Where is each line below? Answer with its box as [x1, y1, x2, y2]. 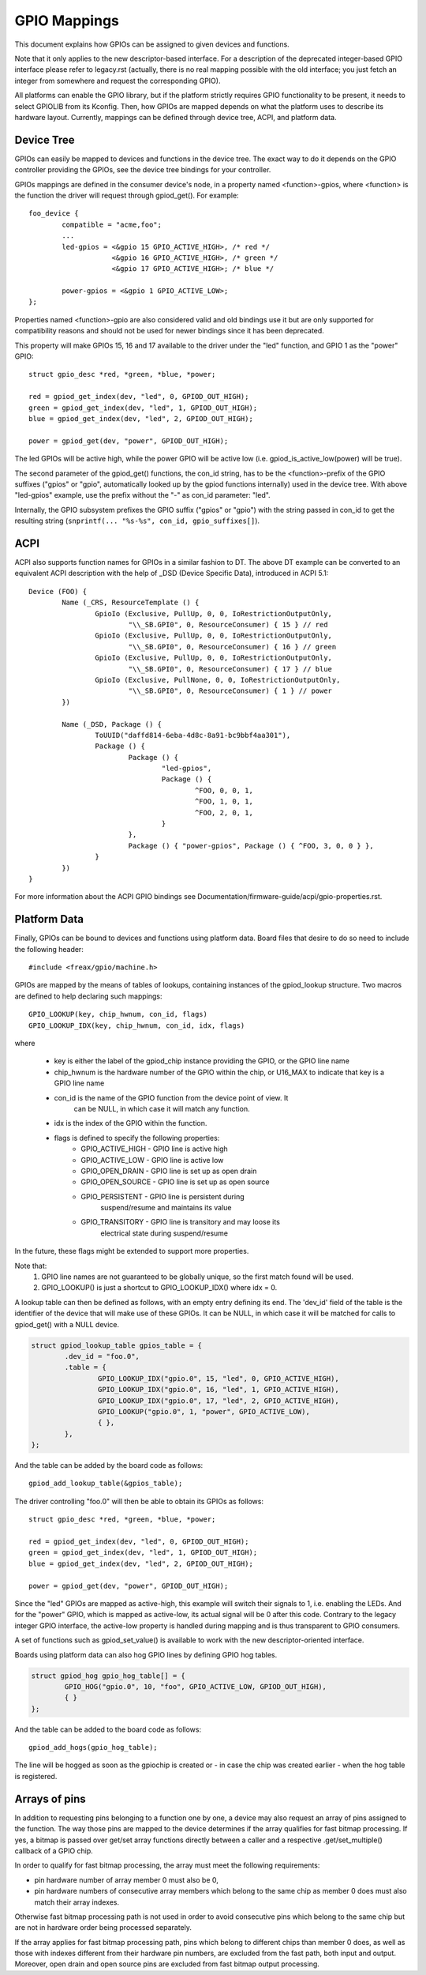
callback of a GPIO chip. [14, 1845, 94, 1856]
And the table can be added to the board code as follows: [14, 1725, 201, 1734]
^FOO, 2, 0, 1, [194, 808, 254, 817]
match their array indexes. [34, 1897, 120, 1907]
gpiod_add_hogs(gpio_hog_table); [28, 1743, 158, 1752]
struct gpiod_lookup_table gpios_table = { [31, 1341, 203, 1350]
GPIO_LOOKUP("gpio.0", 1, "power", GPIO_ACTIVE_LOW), [97, 1407, 311, 1416]
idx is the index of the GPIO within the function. [54, 1119, 207, 1128]
